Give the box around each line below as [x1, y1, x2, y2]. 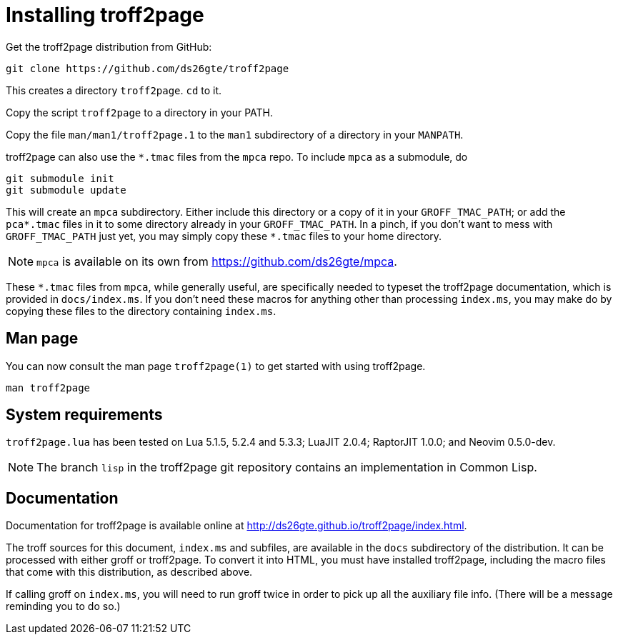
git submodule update [6, 184, 126, 196]
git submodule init [6, 172, 114, 184]
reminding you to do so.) [6, 600, 121, 613]
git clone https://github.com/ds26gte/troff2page [6, 62, 289, 74]
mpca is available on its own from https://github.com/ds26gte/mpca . [36, 254, 397, 269]
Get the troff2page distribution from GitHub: [6, 40, 212, 53]
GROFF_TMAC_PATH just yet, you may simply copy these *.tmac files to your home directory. [6, 229, 442, 242]
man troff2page [6, 381, 91, 394]
